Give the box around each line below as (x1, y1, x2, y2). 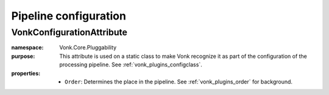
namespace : (11, 44, 44, 51)
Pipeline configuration (11, 9, 126, 23)
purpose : (11, 52, 35, 60)
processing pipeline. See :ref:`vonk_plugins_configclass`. (59, 61, 202, 68)
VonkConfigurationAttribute (11, 27, 128, 38)
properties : (11, 69, 41, 77)
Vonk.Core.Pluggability (59, 44, 117, 51)
